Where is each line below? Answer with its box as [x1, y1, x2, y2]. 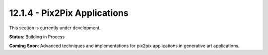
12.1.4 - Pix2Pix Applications [9, 7, 129, 18]
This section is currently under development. [9, 25, 101, 31]
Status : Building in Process [9, 34, 65, 40]
